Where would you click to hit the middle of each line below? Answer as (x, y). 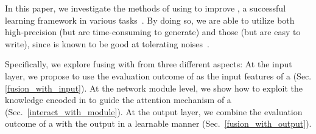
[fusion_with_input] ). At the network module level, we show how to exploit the (154, 88)
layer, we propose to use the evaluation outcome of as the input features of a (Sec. (158, 75)
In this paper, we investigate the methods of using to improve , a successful (146, 8)
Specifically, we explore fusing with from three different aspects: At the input (149, 64)
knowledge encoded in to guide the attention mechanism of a (118, 100)
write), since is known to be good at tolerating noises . (107, 43)
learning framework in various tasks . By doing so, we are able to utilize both (150, 20)
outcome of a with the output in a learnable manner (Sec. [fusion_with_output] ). (158, 123)
